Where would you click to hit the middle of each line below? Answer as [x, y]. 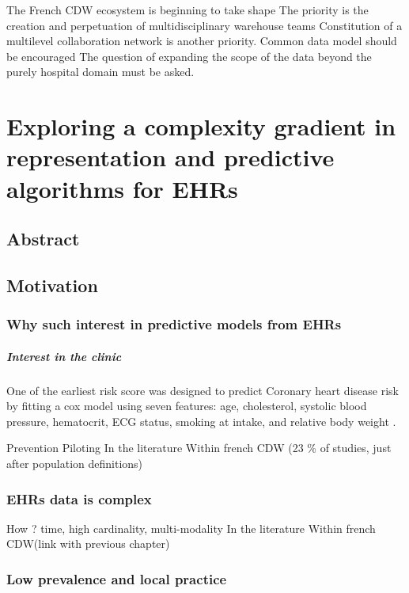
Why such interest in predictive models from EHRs [174, 324]
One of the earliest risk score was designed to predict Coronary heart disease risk [203, 390]
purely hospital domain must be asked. [100, 72]
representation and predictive [170, 157]
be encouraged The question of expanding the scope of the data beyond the [189, 56]
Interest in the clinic [64, 356]
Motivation [52, 285]
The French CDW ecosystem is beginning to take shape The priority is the [187, 10]
